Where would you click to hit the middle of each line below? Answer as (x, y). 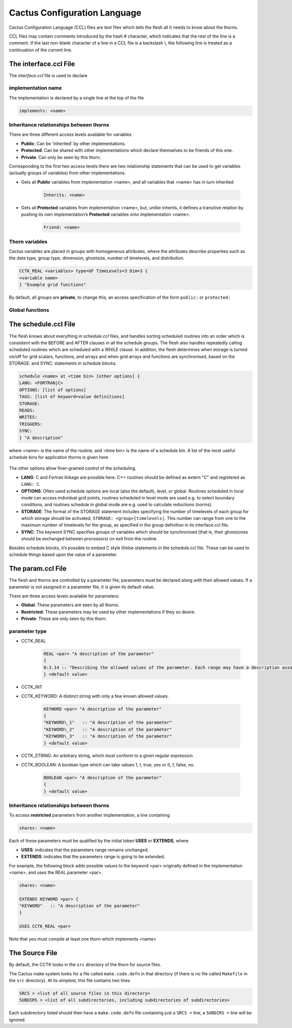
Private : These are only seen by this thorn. (64, 618)
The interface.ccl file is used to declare (48, 75)
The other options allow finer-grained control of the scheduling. (73, 468)
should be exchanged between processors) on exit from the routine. (89, 539)
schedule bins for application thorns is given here (59, 457)
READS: (27, 411)
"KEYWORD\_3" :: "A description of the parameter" (108, 736)
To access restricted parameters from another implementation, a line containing (90, 815)
